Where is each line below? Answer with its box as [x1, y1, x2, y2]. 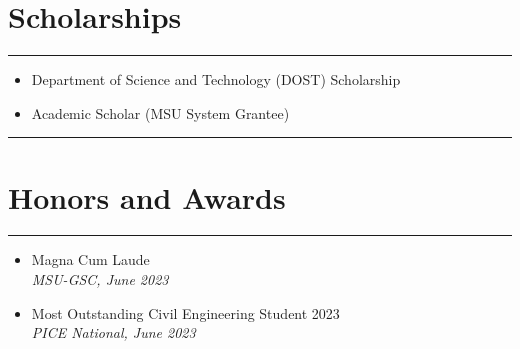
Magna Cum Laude [31, 249, 150, 270]
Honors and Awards [8, 176, 286, 217]
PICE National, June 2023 [31, 322, 196, 343]
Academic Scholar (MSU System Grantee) [31, 102, 290, 123]
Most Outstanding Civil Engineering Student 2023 [31, 302, 340, 323]
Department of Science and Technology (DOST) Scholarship [31, 69, 401, 90]
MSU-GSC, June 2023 [31, 269, 169, 290]
